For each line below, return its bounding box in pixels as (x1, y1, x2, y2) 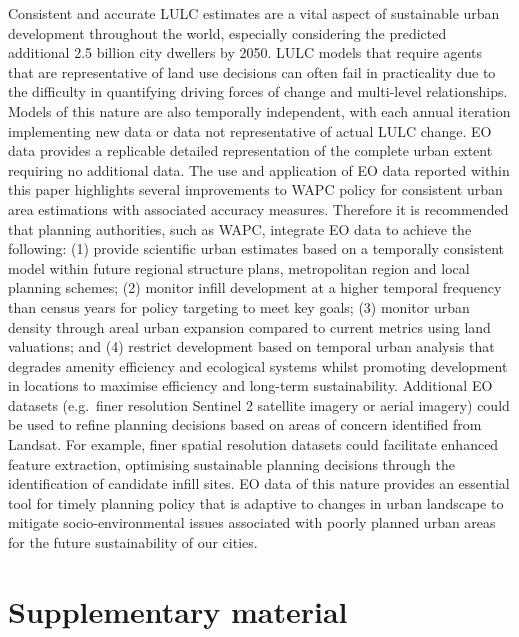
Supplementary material (8, 590, 348, 631)
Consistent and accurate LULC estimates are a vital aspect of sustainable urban (8, 3, 500, 23)
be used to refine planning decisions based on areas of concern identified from (8, 414, 482, 435)
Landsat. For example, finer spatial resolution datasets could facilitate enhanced (8, 434, 499, 455)
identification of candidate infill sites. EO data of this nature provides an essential (8, 473, 510, 494)
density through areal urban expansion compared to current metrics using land (8, 316, 491, 337)
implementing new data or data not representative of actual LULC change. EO (8, 120, 492, 141)
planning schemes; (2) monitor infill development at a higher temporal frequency (8, 277, 502, 298)
